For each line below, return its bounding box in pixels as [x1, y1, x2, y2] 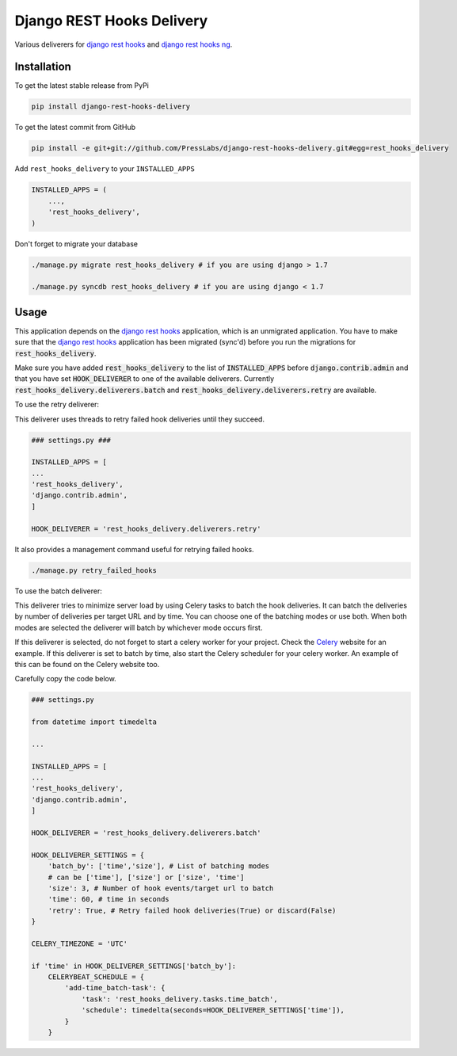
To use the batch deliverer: [14, 586, 103, 596]
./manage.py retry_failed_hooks [31, 566, 158, 574]
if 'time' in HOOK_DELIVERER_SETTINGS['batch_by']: [31, 961, 237, 970]
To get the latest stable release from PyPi [14, 81, 150, 90]
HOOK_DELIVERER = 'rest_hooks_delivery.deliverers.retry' [31, 524, 261, 533]
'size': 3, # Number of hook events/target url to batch [48, 883, 274, 893]
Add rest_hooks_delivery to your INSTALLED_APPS [14, 164, 196, 173]
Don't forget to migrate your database [14, 238, 139, 249]
